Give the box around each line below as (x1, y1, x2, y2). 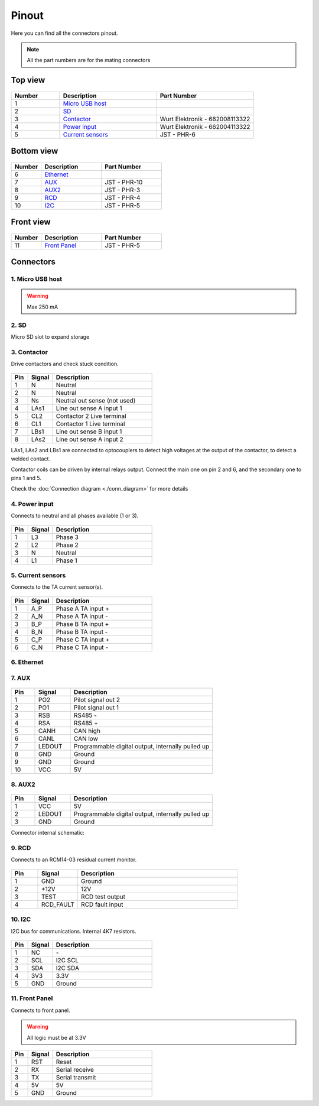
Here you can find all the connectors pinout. (11, 30, 118, 37)
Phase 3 (56, 533, 79, 541)
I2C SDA (56, 964, 80, 972)
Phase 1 (56, 556, 78, 565)
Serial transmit (56, 1073, 96, 1081)
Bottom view (11, 146, 58, 156)
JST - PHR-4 (104, 193, 141, 202)
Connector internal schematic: (11, 829, 85, 836)
